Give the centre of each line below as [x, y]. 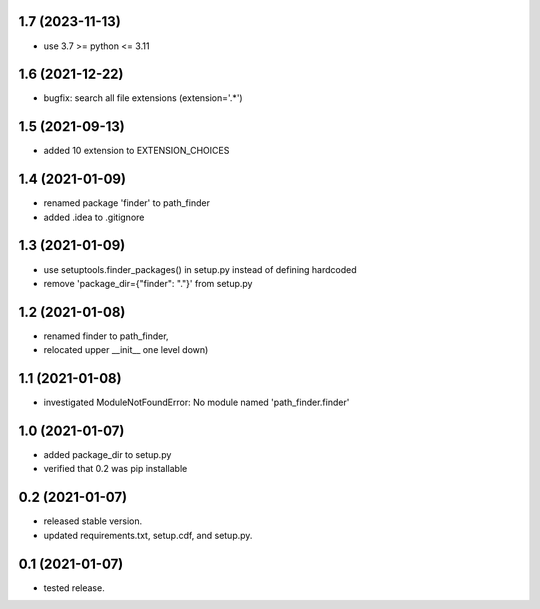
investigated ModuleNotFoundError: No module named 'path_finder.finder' [196, 402]
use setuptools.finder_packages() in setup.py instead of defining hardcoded [200, 269]
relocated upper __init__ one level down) [126, 350]
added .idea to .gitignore [94, 217]
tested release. [74, 587]
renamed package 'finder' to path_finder [126, 203]
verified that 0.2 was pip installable [115, 469]
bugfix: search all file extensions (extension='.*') [143, 98]
